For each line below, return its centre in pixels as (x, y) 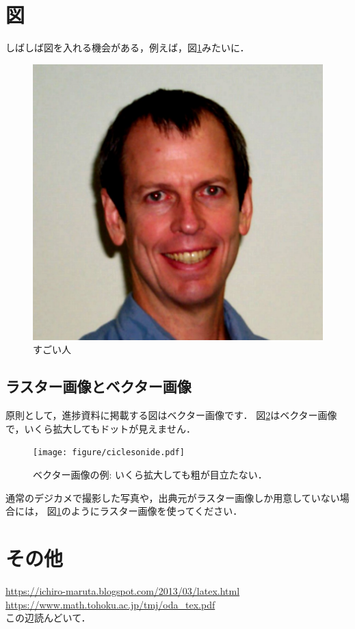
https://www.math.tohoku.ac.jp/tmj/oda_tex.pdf (110, 604)
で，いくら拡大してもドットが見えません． (101, 428)
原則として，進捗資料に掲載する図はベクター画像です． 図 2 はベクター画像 (171, 415)
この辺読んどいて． (48, 618)
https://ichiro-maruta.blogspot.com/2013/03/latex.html (123, 591)
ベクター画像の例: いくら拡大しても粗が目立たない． (150, 475)
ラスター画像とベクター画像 (98, 386)
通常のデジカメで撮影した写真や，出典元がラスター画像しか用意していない (173, 497)
